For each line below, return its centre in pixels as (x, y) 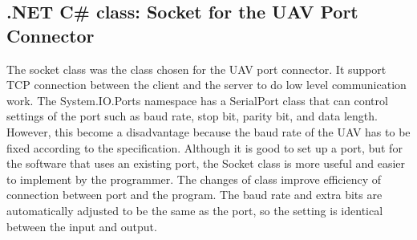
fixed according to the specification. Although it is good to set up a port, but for (204, 147)
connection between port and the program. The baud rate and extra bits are (194, 195)
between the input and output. (82, 226)
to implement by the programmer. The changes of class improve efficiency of (194, 179)
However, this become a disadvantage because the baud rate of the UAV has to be (208, 131)
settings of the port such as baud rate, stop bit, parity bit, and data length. (192, 116)
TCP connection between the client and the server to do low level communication (206, 85)
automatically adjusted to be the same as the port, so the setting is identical (195, 210)
